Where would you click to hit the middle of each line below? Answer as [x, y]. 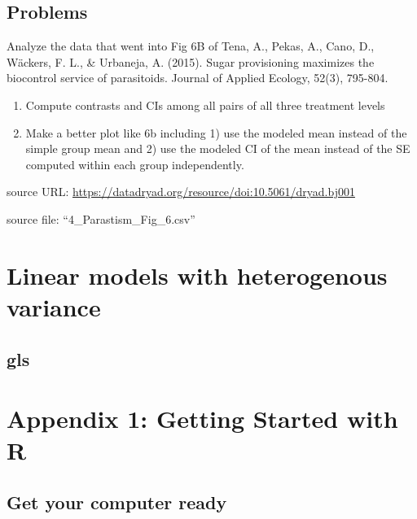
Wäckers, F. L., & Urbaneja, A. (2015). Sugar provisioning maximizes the [191, 61]
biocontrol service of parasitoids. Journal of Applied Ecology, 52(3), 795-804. [198, 78]
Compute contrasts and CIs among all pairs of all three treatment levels [205, 105]
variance [54, 306]
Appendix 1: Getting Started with [202, 419]
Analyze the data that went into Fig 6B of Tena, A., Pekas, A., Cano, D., [191, 46]
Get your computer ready [117, 502]
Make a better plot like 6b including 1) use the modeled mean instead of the [216, 132]
